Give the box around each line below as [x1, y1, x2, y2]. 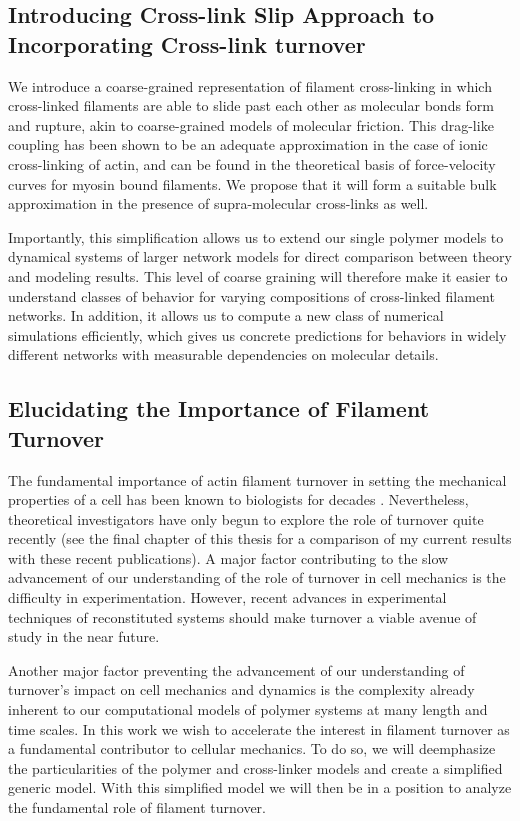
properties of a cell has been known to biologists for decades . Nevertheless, [8, 489, 469, 510]
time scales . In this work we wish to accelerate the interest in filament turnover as [8, 718, 510, 739]
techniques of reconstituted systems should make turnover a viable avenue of [8, 606, 477, 627]
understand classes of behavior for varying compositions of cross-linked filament [8, 285, 495, 306]
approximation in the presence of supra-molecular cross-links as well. [8, 193, 429, 214]
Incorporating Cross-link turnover [8, 28, 366, 59]
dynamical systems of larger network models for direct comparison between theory [8, 246, 512, 267]
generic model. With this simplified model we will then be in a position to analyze [8, 777, 512, 798]
